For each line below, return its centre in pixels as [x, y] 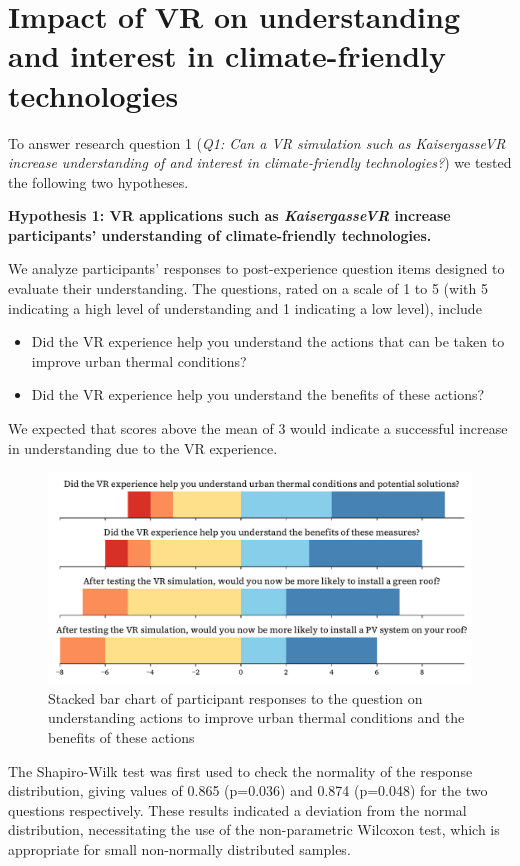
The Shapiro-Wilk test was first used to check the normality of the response [240, 770]
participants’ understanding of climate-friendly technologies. [220, 234]
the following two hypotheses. [98, 181]
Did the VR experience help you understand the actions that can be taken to [268, 341]
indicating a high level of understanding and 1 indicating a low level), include [245, 307]
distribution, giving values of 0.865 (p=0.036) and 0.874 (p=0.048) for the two [248, 790]
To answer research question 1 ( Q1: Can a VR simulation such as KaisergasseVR [257, 142]
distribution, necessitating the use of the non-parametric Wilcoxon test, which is [254, 829]
